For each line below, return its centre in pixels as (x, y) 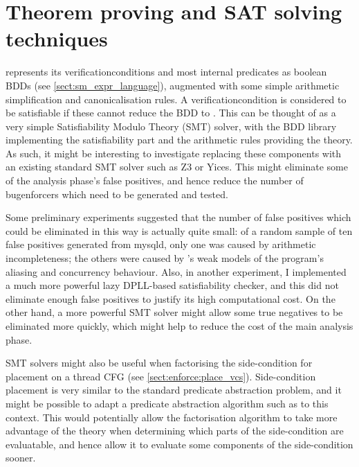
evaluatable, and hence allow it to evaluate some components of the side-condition (179, 444)
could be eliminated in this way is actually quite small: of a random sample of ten (179, 230)
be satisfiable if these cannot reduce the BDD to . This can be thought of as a (171, 113)
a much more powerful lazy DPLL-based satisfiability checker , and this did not (172, 285)
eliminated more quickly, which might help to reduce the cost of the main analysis (179, 326)
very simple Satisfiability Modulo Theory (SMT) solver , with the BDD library (171, 126)
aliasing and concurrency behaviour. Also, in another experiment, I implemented (176, 271)
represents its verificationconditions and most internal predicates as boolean (166, 72)
